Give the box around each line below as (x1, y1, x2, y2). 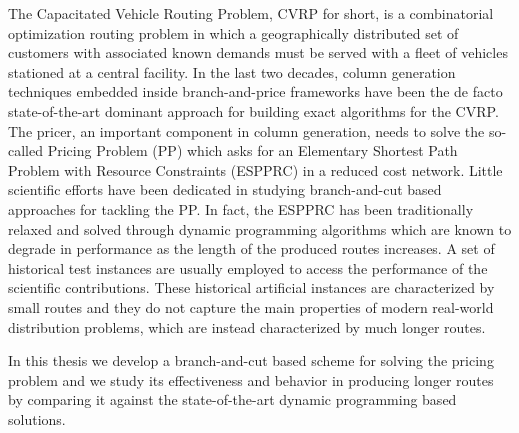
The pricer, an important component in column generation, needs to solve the (8, 120, 485, 141)
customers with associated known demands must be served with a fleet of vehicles (8, 42, 508, 63)
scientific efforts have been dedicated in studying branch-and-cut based (8, 179, 442, 200)
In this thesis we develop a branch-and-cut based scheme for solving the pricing (8, 350, 494, 371)
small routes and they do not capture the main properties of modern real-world (8, 296, 494, 317)
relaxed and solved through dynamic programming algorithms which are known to (8, 218, 512, 239)
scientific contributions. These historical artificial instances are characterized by (8, 277, 495, 298)
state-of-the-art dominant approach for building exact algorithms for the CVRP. (8, 100, 499, 121)
